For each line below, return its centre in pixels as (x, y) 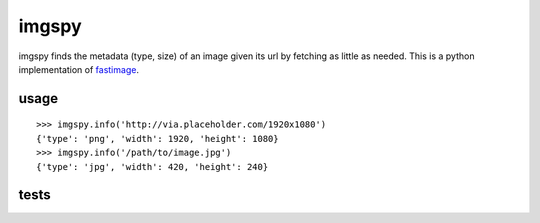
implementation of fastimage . (79, 69)
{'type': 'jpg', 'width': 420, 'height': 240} (152, 166)
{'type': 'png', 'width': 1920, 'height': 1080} (157, 138)
